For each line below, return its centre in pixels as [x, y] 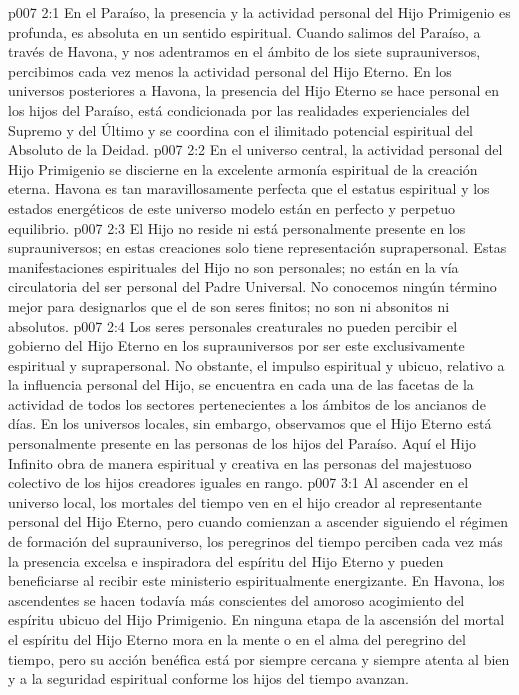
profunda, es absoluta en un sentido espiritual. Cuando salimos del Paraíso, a [244, 31]
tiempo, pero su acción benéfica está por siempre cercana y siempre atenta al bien [259, 658]
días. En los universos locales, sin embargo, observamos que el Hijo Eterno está [250, 423]
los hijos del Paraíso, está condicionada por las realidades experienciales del [239, 109]
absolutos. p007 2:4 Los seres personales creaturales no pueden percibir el [233, 325]
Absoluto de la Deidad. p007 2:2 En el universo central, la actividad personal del [255, 149]
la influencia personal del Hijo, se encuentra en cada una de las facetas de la [241, 384]
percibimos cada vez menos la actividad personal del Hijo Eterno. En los [230, 70]
